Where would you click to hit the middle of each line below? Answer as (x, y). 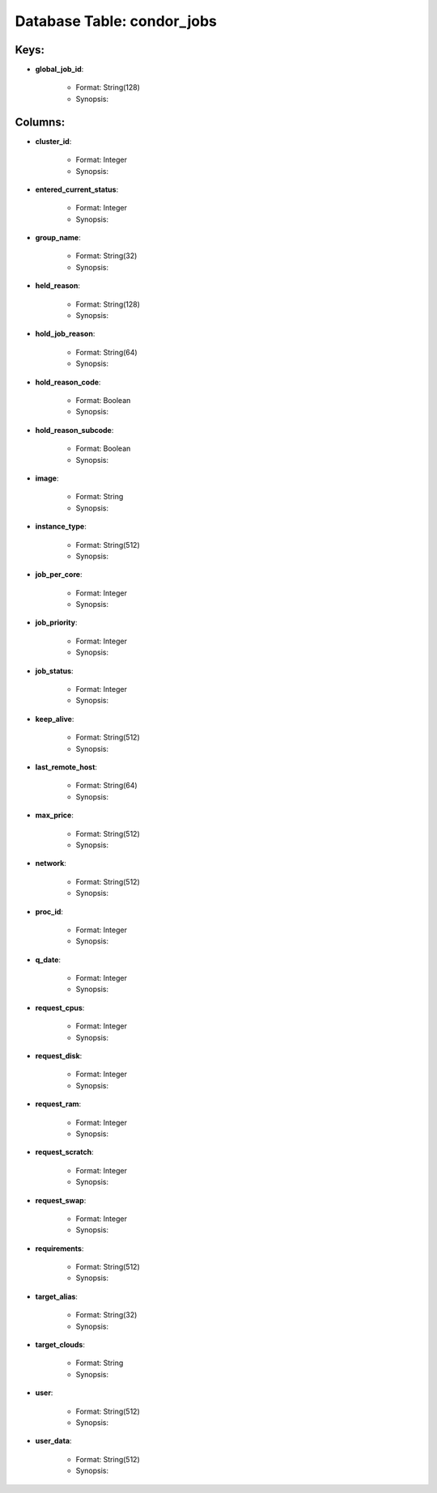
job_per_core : (59, 575)
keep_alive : (55, 719)
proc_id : (49, 911)
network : (51, 863)
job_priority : (56, 622)
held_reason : (58, 286)
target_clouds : (60, 1345)
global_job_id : (59, 70)
